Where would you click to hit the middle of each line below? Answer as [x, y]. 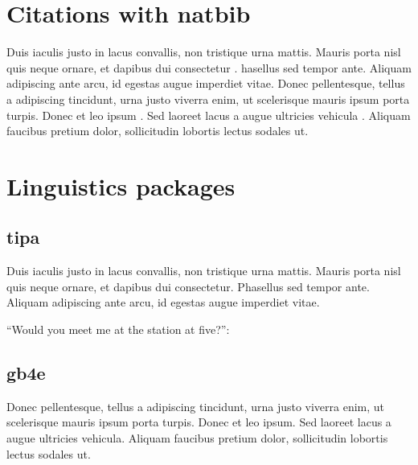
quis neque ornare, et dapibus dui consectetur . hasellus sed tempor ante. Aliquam [209, 67]
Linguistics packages [121, 185]
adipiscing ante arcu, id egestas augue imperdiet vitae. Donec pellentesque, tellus [206, 83]
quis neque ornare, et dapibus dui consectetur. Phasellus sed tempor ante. [188, 286]
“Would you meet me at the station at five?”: [118, 329]
